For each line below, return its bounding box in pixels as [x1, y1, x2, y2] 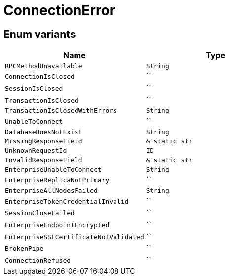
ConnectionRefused [5, 256, 71, 264]
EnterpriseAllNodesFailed [5, 187, 98, 195]
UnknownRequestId [5, 147, 67, 155]
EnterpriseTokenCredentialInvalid [5, 197, 129, 205]
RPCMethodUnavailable [5, 62, 82, 70]
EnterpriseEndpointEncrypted [5, 221, 110, 229]
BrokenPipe [5, 244, 44, 252]
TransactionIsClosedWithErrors [5, 107, 117, 115]
